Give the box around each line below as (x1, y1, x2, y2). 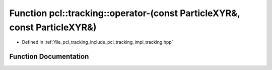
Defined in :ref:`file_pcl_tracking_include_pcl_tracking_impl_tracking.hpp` (22, 39, 173, 45)
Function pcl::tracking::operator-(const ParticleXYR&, (9, 8, 240, 19)
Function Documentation (9, 52, 89, 61)
